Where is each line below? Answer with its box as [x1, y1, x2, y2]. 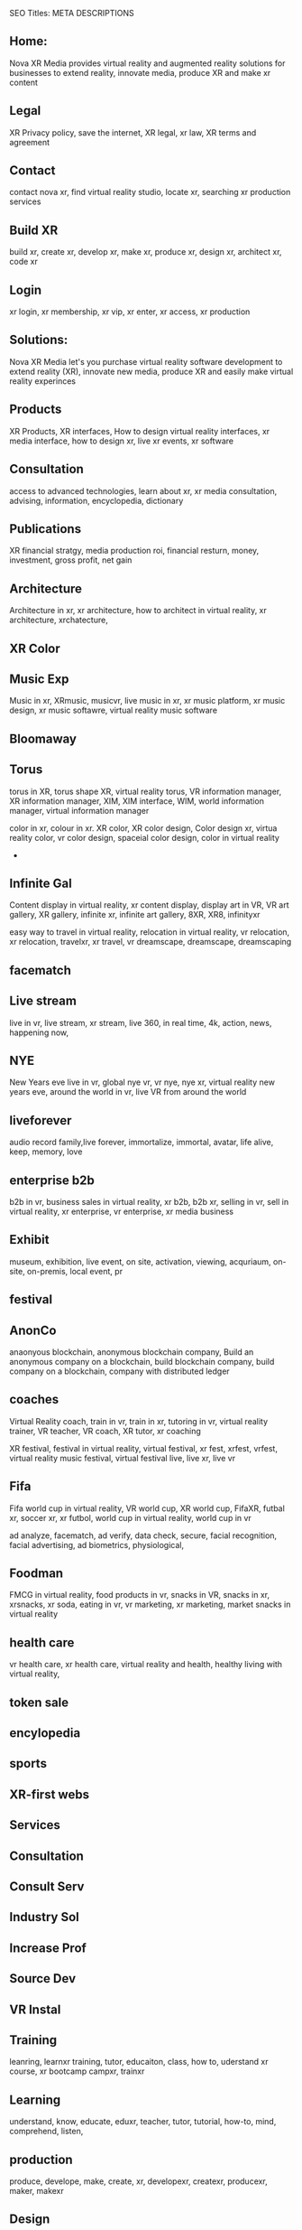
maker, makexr [9, 2185, 65, 2196]
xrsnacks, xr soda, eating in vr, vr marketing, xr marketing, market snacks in [9, 1599, 291, 1610]
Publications [9, 521, 82, 537]
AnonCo [9, 1322, 57, 1338]
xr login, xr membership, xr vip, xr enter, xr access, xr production [9, 306, 251, 317]
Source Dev [9, 1971, 77, 1986]
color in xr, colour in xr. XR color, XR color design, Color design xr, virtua [9, 822, 278, 834]
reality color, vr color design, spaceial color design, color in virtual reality [9, 832, 279, 843]
